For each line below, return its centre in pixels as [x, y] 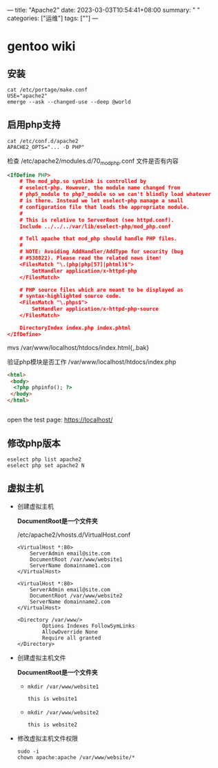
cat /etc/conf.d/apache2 [43, 141]
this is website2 [52, 725]
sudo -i [28, 751]
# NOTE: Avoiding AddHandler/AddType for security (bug [102, 252]
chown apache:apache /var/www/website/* [76, 758]
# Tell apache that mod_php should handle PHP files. [98, 239]
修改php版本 [34, 443]
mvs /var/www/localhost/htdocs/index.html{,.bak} [78, 347]
